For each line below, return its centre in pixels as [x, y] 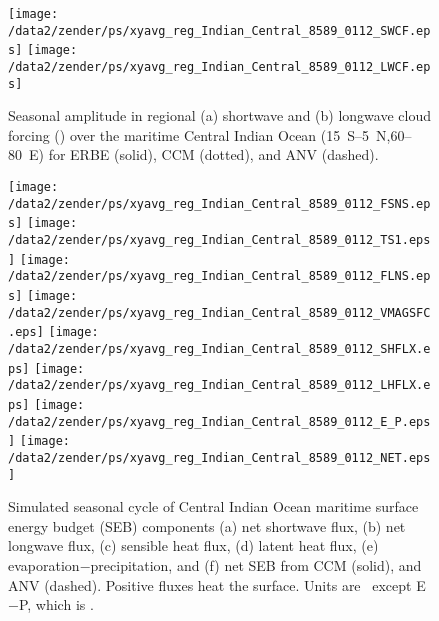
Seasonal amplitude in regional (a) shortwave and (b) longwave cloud [219, 115]
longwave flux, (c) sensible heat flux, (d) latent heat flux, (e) [193, 545]
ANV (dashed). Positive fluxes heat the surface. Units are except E [217, 584]
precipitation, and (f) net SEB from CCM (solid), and [256, 565]
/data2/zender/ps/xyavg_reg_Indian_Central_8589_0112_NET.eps [219, 457]
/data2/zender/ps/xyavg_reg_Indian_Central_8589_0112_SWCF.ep [219, 30]
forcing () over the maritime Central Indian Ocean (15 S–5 [189, 134]
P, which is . [56, 604]
